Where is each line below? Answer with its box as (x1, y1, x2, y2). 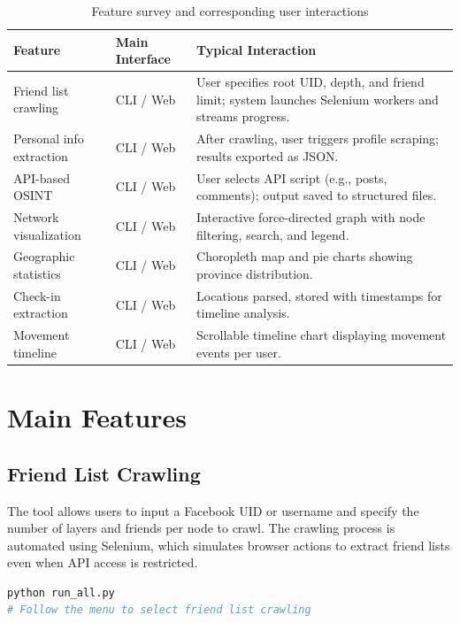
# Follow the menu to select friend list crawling (7, 604, 311, 617)
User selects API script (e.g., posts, (196, 168, 387, 187)
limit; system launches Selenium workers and (196, 89, 439, 108)
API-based (13, 168, 71, 187)
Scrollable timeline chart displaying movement (196, 326, 447, 344)
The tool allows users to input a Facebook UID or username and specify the (7, 501, 419, 519)
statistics (13, 264, 61, 282)
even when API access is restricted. (7, 553, 198, 572)
